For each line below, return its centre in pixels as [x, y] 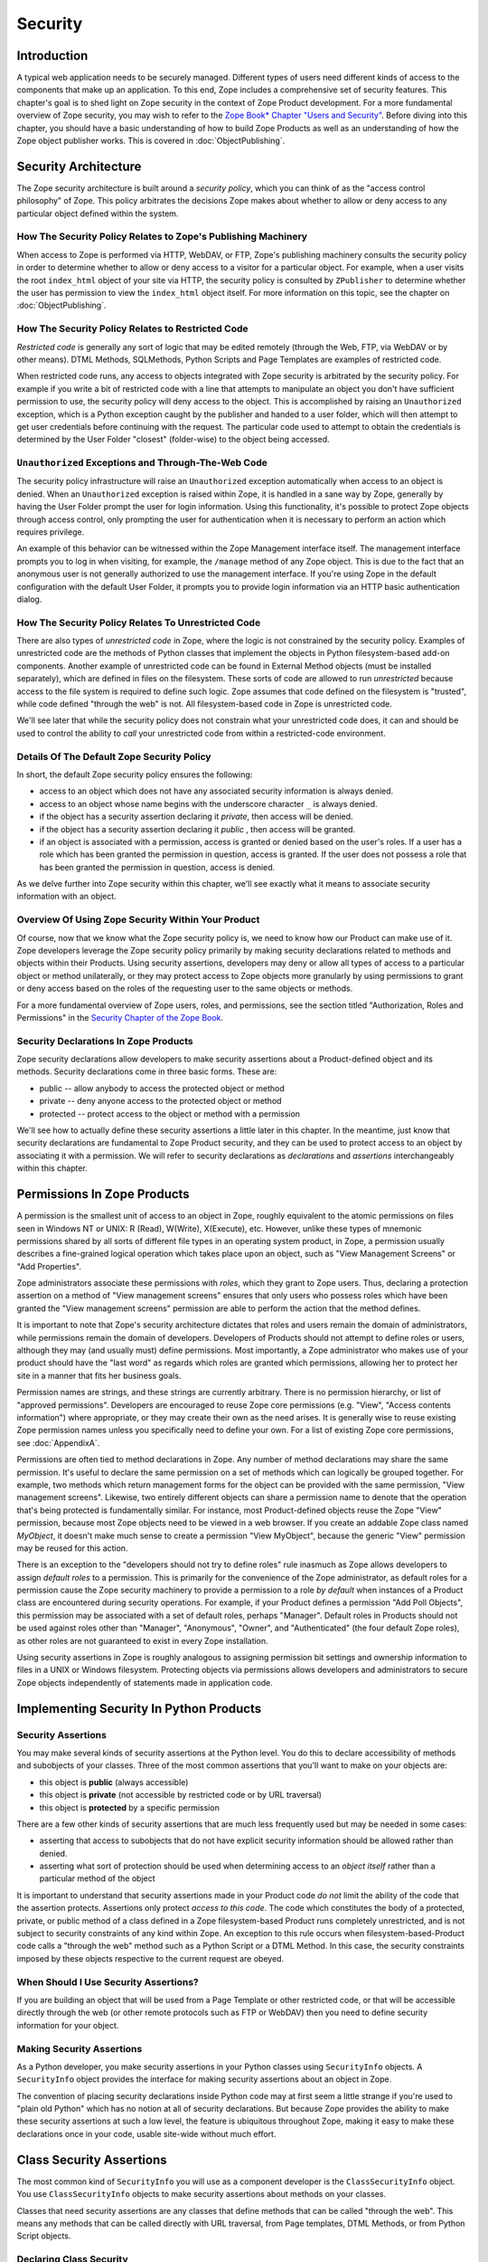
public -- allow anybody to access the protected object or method [162, 1088]
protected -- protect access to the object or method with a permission [170, 1114]
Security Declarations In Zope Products [105, 1041]
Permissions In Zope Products [103, 1194]
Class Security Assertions [92, 2159]
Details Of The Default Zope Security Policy [114, 756]
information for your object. [68, 2025]
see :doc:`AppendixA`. [58, 1442]
